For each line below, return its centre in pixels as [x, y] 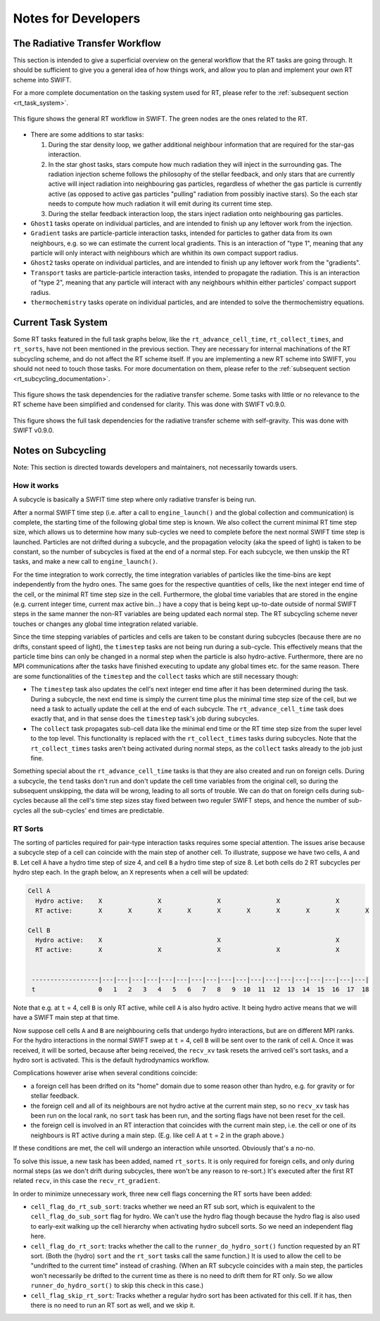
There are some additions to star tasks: [87, 134]
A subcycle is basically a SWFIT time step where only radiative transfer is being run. [135, 499]
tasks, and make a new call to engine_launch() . [85, 562]
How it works [36, 485]
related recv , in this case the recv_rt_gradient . [87, 1181]
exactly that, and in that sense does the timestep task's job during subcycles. [145, 719]
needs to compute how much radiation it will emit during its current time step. [160, 204]
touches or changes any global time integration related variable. [106, 624]
